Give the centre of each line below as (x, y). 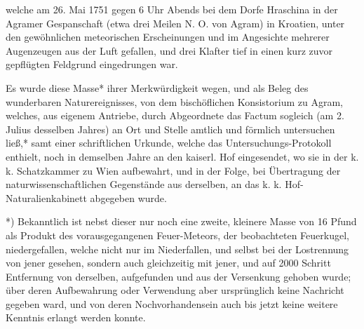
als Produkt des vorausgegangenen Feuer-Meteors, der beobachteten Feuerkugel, (177, 235)
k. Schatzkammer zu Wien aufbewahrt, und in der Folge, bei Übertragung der (173, 170)
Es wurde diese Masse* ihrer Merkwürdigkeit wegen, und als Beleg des (157, 87)
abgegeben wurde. (128, 197)
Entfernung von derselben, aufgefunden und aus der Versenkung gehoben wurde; (178, 276)
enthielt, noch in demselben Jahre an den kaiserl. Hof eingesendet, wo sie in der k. (182, 156)
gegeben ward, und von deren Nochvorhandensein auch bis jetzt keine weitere (172, 303)
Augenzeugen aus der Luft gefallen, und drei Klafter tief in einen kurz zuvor (169, 50)
